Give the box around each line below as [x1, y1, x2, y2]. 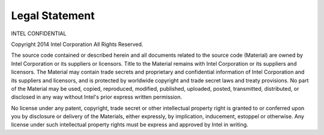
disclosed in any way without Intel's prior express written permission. [11, 93, 182, 101]
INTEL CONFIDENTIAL [11, 30, 67, 37]
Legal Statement [11, 9, 95, 22]
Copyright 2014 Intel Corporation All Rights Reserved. [11, 41, 143, 48]
